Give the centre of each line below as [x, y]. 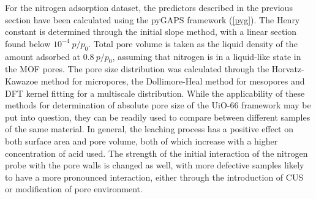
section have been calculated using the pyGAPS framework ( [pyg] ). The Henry [152, 19]
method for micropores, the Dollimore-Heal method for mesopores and [173, 81]
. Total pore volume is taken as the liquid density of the [193, 43]
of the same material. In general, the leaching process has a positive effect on [149, 129]
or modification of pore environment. [74, 189]
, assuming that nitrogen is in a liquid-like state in [207, 56]
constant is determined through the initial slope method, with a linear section [151, 32]
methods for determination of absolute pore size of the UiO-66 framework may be [158, 105]
